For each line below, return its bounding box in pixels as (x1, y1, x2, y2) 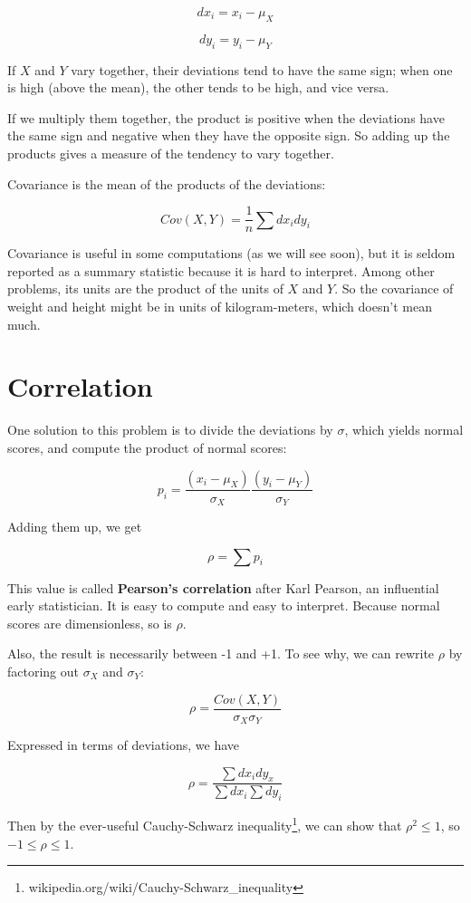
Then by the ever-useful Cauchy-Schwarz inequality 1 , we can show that (7, 813, 402, 834)
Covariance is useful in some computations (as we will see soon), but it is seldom (7, 244, 456, 263)
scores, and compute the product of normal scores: (7, 437, 287, 456)
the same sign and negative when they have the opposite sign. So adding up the (7, 126, 450, 145)
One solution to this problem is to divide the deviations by (7, 420, 333, 439)
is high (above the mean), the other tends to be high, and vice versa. (7, 78, 389, 97)
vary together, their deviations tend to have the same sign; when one (71, 60, 453, 79)
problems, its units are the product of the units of (7, 279, 284, 298)
